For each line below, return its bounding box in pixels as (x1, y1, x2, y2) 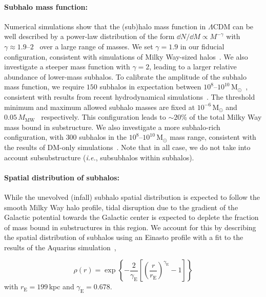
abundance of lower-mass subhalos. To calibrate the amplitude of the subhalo (4, 71, 247, 82)
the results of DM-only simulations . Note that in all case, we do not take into (4, 141, 251, 152)
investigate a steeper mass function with (4, 61, 130, 72)
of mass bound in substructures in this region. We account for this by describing (4, 221, 256, 232)
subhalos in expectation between (99, 81, 201, 92)
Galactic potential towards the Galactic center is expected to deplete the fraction (4, 212, 259, 222)
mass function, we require (4, 81, 85, 92)
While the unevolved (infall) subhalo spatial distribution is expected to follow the (4, 191, 260, 202)
